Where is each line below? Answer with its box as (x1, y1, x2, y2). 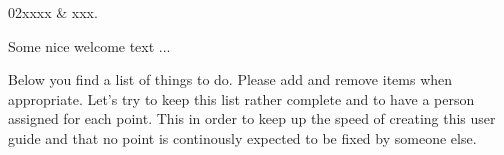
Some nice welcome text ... (8, 35, 171, 56)
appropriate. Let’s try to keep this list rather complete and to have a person (8, 88, 475, 109)
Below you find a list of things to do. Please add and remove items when (8, 69, 453, 90)
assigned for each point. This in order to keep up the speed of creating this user (8, 108, 496, 129)
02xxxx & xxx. (8, 2, 98, 22)
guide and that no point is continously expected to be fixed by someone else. (8, 127, 477, 148)
